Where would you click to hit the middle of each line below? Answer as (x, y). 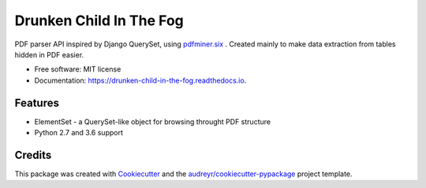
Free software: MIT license (78, 69)
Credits (33, 155)
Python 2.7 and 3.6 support (79, 133)
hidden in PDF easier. (49, 54)
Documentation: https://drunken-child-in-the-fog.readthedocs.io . (140, 80)
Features (37, 103)
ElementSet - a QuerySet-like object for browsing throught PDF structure (153, 121)
